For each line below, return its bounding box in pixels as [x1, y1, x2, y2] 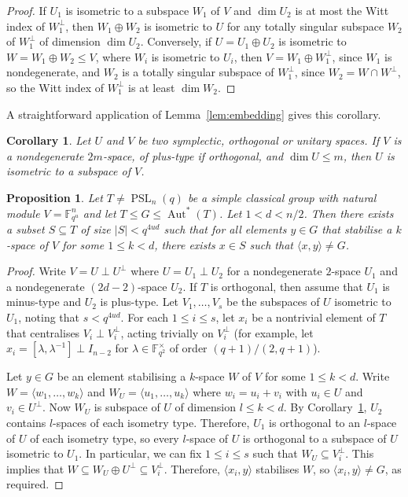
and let [83, 204, 116, 221]
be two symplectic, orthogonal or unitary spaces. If [138, 132, 380, 149]
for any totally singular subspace [226, 17, 384, 34]
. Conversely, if [140, 33, 212, 50]
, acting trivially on [120, 324, 214, 341]
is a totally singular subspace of [122, 64, 274, 80]
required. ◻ [6, 476, 64, 492]
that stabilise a [322, 220, 392, 237]
